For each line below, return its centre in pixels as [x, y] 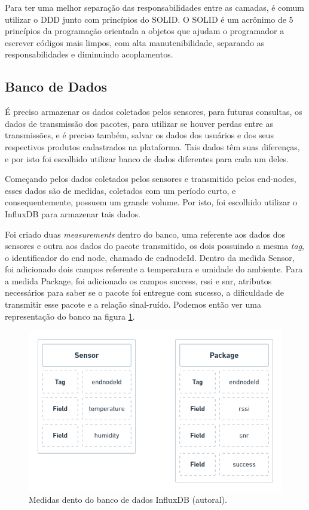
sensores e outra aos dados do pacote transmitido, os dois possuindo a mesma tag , [155, 246]
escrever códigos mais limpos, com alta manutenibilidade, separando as [135, 42]
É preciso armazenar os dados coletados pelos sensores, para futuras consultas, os [154, 112]
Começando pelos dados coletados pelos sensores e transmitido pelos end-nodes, [151, 179]
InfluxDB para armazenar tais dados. [73, 213]
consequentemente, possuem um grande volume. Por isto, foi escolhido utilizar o [151, 202]
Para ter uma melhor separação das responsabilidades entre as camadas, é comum [155, 7]
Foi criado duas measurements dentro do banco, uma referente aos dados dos [145, 234]
